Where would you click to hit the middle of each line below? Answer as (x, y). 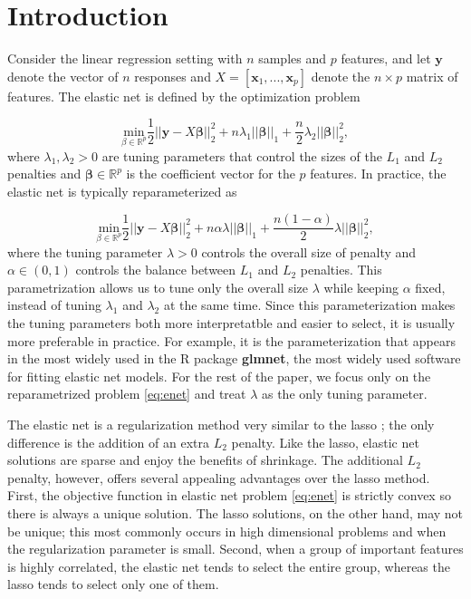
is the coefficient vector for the (211, 174)
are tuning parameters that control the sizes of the (242, 155)
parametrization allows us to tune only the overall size (158, 287)
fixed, (430, 287)
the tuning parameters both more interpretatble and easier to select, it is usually (231, 322)
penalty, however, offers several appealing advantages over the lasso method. (219, 477)
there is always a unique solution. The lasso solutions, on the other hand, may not (235, 512)
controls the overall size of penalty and (309, 251)
